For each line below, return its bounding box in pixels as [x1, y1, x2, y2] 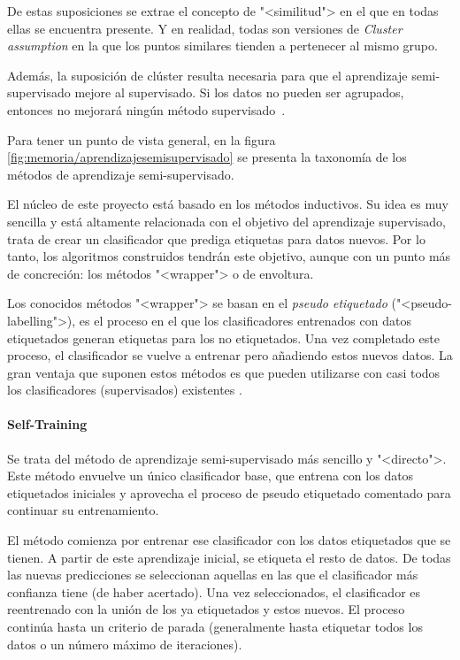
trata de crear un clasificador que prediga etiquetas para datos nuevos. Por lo [7, 229, 425, 248]
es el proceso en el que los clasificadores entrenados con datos [79, 311, 411, 329]
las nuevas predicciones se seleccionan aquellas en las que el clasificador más [7, 565, 418, 584]
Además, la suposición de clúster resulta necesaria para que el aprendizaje [7, 65, 408, 84]
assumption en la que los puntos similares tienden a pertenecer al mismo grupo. [7, 36, 438, 55]
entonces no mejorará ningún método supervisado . [7, 100, 286, 119]
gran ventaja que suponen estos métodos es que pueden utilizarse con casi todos [7, 363, 441, 381]
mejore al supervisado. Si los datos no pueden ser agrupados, [74, 83, 404, 102]
